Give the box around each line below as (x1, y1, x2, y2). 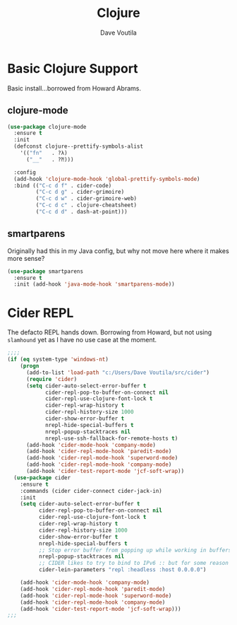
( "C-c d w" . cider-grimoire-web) (35, 195, 138, 202)
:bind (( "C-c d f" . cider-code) (13, 182, 112, 189)
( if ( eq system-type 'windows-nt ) (7, 356, 109, 363)
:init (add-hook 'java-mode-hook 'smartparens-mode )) (13, 281, 175, 288)
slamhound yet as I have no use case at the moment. (7, 336, 157, 344)
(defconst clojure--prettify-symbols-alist (13, 143, 143, 150)
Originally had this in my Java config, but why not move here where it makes (7, 246, 229, 255)
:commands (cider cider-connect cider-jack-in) (20, 487, 162, 494)
